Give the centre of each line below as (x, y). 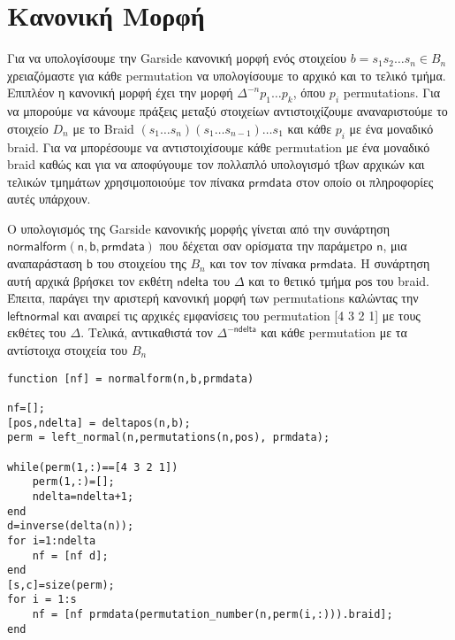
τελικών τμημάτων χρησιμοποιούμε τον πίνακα (126, 181)
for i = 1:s (42, 600)
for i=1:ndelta (52, 540)
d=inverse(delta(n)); (71, 526)
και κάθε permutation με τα (334, 332)
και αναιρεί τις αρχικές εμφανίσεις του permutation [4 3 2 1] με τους (242, 315)
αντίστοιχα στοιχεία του (68, 350)
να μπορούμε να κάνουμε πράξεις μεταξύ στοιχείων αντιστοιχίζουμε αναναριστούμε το (227, 111)
